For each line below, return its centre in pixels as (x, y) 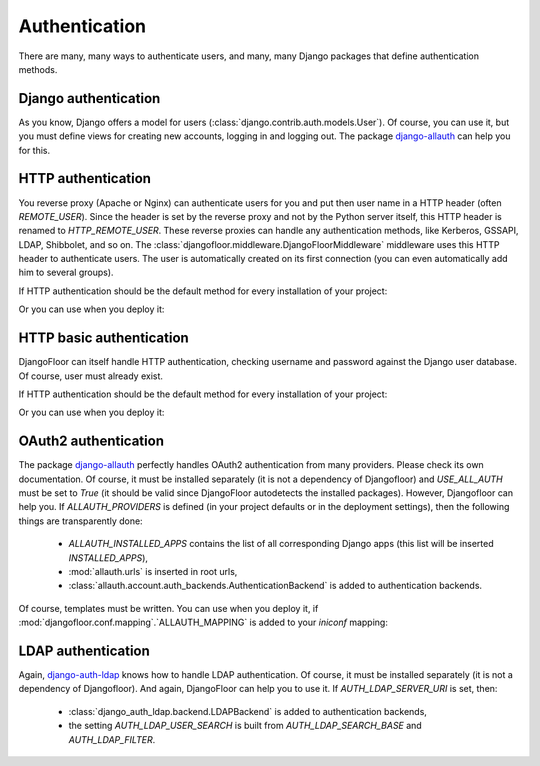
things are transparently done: (81, 521)
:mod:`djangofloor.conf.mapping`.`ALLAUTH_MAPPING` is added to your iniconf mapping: (203, 622)
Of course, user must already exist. (91, 376)
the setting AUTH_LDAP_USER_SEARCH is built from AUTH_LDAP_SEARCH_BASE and (245, 726)
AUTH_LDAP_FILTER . (112, 739)
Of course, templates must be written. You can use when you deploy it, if (168, 608)
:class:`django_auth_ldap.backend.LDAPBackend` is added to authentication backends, (247, 711)
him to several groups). (66, 272)
